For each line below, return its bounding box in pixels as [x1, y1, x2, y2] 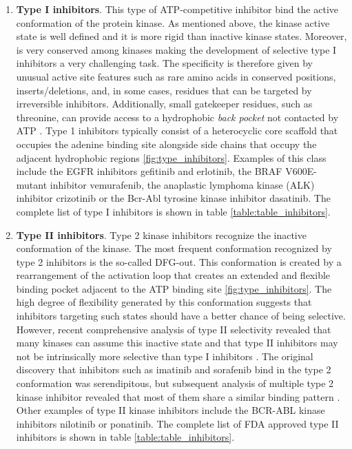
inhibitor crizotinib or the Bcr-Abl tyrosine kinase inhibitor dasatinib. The [16, 191, 331, 205]
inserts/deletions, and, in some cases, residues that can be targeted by [16, 83, 312, 97]
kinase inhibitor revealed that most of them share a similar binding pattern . [16, 389, 340, 404]
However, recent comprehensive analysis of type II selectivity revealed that [16, 322, 331, 336]
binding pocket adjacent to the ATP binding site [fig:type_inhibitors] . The [16, 281, 332, 295]
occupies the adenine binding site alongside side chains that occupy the [16, 136, 317, 151]
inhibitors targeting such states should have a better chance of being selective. [16, 309, 346, 323]
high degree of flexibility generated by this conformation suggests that [16, 295, 312, 309]
